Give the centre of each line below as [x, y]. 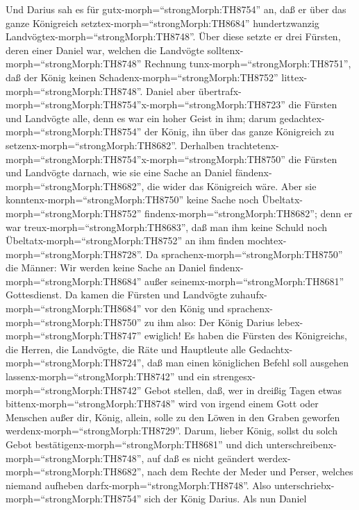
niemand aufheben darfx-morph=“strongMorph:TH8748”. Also [139, 485]
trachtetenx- [253, 145]
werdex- [274, 458]
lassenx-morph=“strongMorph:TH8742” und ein [108, 376]
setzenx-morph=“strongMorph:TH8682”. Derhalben [115, 145]
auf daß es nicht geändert [201, 458]
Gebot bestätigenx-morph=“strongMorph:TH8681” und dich [134, 444]
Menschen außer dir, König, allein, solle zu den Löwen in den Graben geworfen [173, 417]
